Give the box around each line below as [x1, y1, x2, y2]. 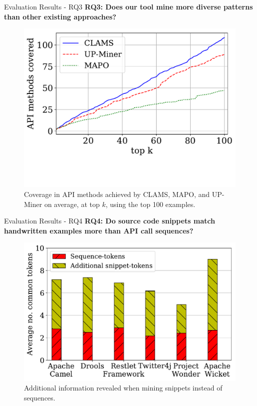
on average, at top [44, 198, 100, 209]
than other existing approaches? [4, 11, 116, 21]
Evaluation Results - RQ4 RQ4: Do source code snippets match [4, 215, 215, 226]
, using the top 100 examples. [105, 198, 196, 209]
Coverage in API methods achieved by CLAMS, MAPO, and [24, 188, 210, 199]
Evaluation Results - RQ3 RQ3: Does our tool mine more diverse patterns [4, 1, 253, 11]
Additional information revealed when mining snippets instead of [24, 382, 223, 393]
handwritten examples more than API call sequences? [4, 225, 194, 235]
